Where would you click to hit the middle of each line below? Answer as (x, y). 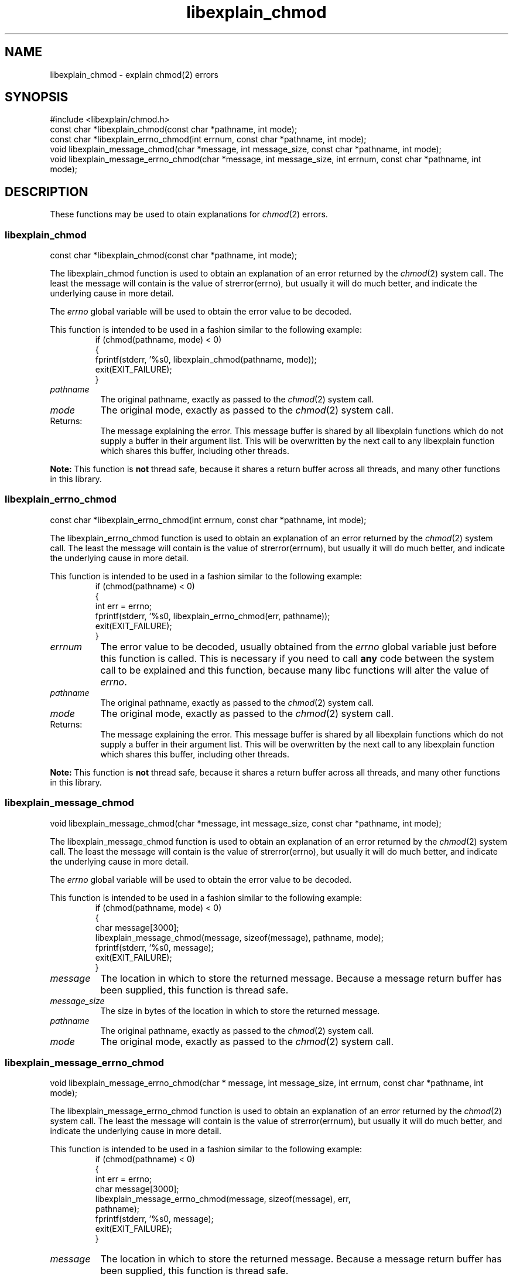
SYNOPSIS (37, 97)
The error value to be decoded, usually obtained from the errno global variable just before (298, 646)
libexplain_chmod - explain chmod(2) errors (134, 74)
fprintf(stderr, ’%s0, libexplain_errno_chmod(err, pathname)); (213, 616)
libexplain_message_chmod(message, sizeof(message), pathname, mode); (239, 937)
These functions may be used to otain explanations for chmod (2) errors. (189, 214)
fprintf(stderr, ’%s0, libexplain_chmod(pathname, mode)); (206, 360)
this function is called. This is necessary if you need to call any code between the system (297, 658)
